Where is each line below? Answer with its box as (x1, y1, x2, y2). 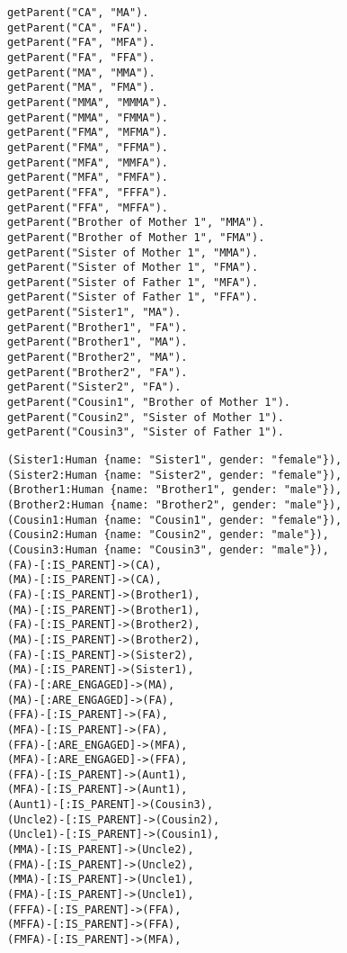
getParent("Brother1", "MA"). (7, 336, 188, 349)
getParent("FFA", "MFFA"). (7, 201, 168, 214)
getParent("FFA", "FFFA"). (7, 185, 168, 199)
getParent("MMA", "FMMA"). (7, 111, 168, 124)
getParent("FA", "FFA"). (7, 50, 156, 64)
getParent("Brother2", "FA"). (7, 365, 188, 379)
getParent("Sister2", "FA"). (7, 381, 182, 394)
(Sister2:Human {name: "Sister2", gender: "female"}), (7, 468, 343, 481)
